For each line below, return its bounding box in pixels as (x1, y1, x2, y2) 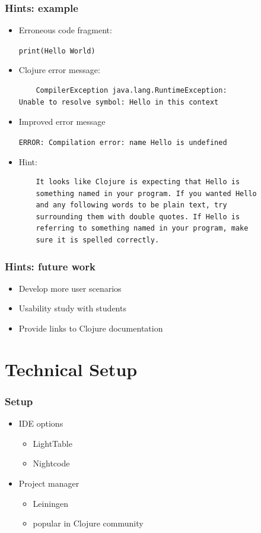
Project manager (18, 477, 79, 490)
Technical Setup (5, 357, 138, 381)
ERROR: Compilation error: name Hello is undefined (18, 138, 227, 147)
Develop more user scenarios (18, 282, 122, 294)
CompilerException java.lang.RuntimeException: (36, 86, 227, 95)
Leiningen (33, 497, 68, 509)
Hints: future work (5, 258, 96, 273)
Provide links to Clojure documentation (18, 322, 163, 335)
